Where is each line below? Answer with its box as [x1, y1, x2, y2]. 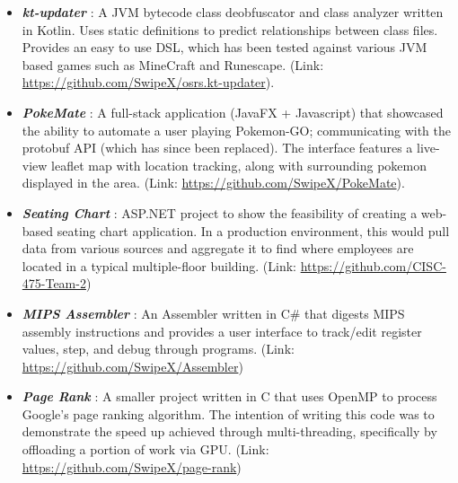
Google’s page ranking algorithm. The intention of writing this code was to [22, 404, 435, 423]
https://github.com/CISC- [300, 256, 446, 275]
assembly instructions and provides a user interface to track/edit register [22, 321, 422, 340]
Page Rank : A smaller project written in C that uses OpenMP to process [22, 387, 437, 406]
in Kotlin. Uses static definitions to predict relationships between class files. [22, 20, 438, 39]
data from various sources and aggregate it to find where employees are [22, 239, 414, 258]
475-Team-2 [22, 274, 86, 293]
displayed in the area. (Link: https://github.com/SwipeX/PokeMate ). [22, 173, 405, 192]
